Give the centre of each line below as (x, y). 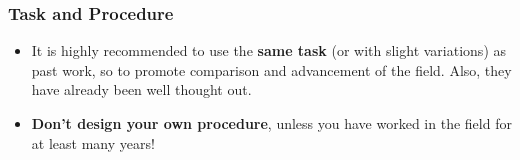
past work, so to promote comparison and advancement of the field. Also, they (271, 69)
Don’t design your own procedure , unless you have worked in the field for (271, 123)
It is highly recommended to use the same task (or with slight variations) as (269, 50)
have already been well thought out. (141, 89)
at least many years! (93, 142)
